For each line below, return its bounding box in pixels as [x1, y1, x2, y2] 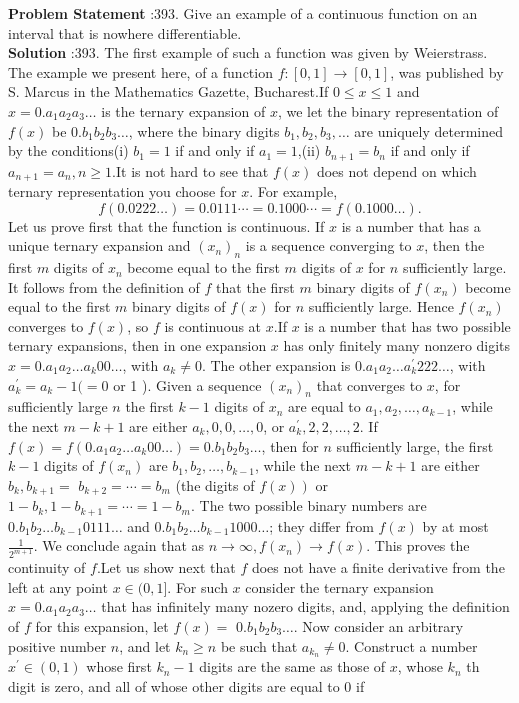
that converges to [316, 374, 423, 395]
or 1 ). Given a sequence [113, 374, 262, 395]
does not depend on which [316, 160, 477, 181]
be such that [220, 635, 298, 656]
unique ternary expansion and [8, 235, 191, 256]
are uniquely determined [354, 120, 504, 141]
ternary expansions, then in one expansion [8, 335, 267, 356]
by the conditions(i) [8, 140, 129, 161]
